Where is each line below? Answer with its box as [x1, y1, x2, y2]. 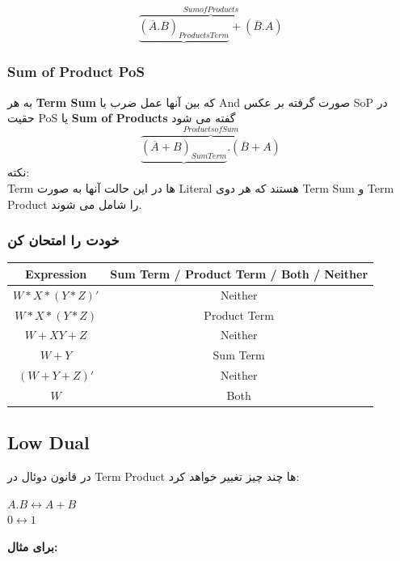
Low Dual [7, 430, 90, 455]
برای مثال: [7, 538, 58, 555]
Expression [25, 265, 87, 282]
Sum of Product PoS [7, 62, 145, 82]
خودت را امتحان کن [7, 230, 120, 250]
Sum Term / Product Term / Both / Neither [110, 265, 368, 282]
